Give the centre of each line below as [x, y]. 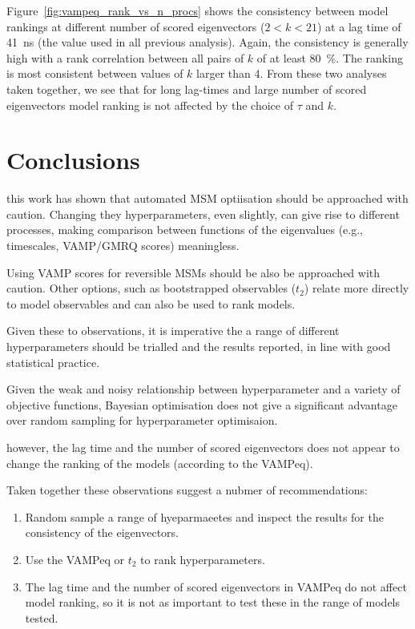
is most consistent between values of [95, 73]
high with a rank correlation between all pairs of [125, 57]
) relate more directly [357, 288]
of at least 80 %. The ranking [330, 57]
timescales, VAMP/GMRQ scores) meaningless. [123, 246]
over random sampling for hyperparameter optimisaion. [142, 420]
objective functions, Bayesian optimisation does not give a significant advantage [202, 404]
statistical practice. [53, 362]
